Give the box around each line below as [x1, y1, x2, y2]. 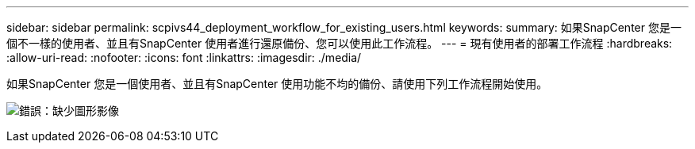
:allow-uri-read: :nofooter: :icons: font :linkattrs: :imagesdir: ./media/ [6, 51, 362, 64]
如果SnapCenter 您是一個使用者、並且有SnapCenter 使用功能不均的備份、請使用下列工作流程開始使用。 [6, 77, 548, 90]
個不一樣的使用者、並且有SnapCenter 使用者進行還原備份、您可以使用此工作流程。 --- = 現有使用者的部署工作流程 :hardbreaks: [6, 36, 673, 50]
